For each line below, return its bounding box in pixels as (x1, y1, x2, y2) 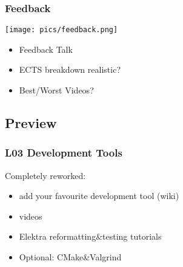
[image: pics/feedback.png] (5, 25, 118, 35)
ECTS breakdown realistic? (19, 63, 121, 76)
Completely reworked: (5, 169, 86, 181)
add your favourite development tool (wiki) (19, 189, 179, 202)
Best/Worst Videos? (19, 84, 94, 96)
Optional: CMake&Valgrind (19, 251, 122, 263)
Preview (5, 113, 57, 132)
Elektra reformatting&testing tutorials (19, 230, 162, 243)
